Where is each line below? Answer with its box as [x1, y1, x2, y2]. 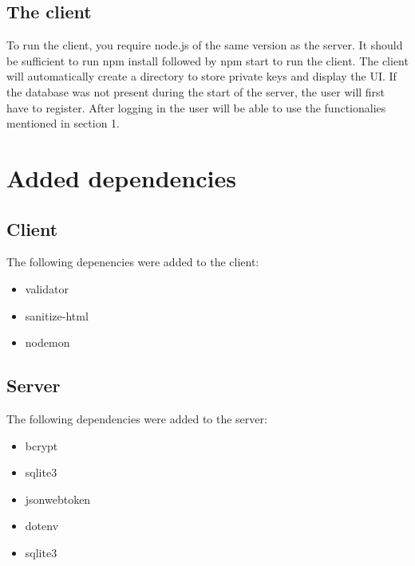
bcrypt [25, 437, 58, 454]
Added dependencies [6, 161, 236, 194]
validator [25, 280, 69, 297]
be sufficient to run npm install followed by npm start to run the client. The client [6, 52, 409, 69]
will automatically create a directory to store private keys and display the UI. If [6, 68, 397, 85]
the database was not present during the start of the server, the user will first [6, 83, 385, 100]
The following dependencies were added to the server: [6, 410, 267, 426]
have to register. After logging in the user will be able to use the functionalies [6, 99, 386, 116]
